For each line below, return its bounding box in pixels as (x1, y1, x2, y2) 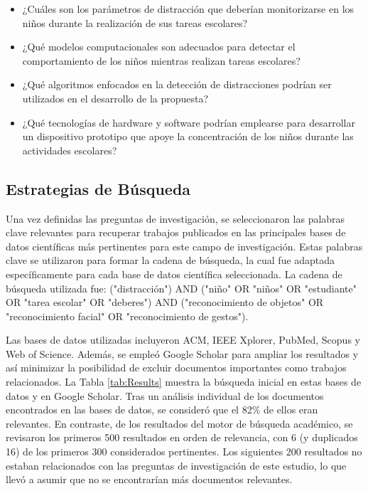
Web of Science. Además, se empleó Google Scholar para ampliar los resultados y (6, 346, 359, 361)
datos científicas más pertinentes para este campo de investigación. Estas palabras (6, 238, 363, 253)
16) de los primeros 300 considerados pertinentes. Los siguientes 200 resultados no (6, 444, 362, 459)
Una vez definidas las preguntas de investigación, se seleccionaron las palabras (6, 211, 345, 226)
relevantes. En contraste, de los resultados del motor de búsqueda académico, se (6, 416, 353, 431)
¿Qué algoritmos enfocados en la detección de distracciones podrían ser (22, 77, 332, 92)
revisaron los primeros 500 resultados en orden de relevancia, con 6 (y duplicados (6, 430, 358, 445)
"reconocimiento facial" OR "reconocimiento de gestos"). (6, 308, 249, 323)
